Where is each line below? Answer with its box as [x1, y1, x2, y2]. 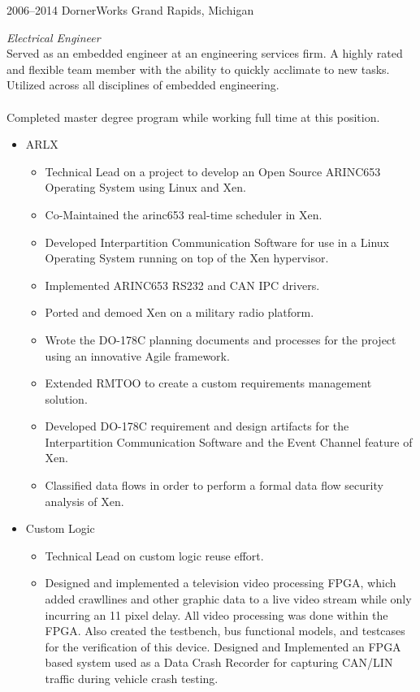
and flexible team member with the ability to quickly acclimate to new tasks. [6, 60, 390, 77]
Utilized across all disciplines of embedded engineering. [6, 76, 279, 93]
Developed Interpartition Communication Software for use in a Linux [45, 233, 389, 250]
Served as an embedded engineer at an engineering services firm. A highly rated [6, 45, 403, 62]
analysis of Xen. [45, 492, 124, 509]
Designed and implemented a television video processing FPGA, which [45, 574, 396, 591]
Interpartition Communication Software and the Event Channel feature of [45, 433, 413, 450]
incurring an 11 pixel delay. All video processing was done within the [45, 606, 388, 623]
